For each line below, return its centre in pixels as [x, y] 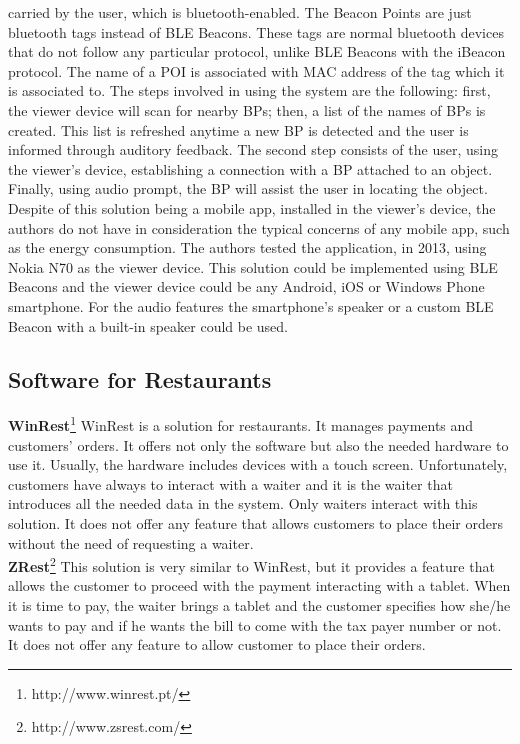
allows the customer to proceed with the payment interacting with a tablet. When [259, 585]
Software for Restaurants [140, 379]
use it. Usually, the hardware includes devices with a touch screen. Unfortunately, [258, 464]
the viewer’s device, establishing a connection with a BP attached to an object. [250, 168]
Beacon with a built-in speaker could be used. [148, 325]
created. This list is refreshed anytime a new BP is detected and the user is [238, 129]
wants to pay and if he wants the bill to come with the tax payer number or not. [255, 624]
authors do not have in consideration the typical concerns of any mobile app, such [259, 227]
